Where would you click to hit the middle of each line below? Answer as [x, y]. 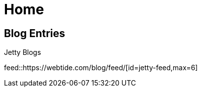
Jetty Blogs [23, 52]
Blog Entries [35, 33]
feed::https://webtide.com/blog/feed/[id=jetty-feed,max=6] [101, 68]
